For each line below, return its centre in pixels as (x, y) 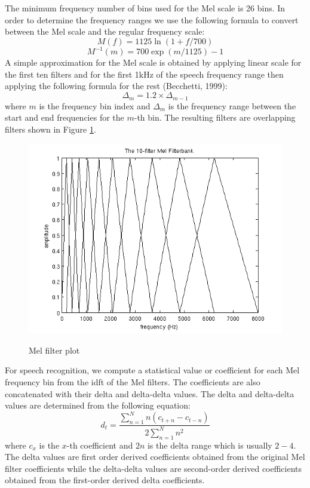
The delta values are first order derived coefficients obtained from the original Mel (155, 457)
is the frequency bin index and (95, 105)
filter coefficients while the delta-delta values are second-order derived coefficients (154, 468)
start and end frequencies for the (65, 117)
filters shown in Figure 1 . (50, 129)
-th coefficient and (100, 445)
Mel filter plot (54, 350)
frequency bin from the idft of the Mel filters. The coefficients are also (133, 382)
